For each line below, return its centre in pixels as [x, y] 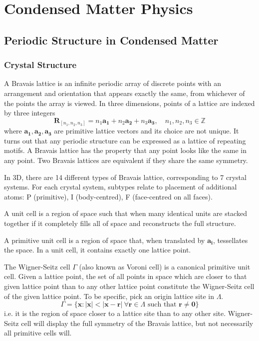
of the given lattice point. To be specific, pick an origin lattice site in [109, 296]
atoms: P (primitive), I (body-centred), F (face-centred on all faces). [108, 196]
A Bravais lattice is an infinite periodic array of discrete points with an [113, 83]
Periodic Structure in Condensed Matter [111, 40]
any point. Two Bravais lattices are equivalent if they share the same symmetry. [126, 160]
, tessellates [230, 240]
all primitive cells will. [38, 333]
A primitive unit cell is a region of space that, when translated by [105, 240]
